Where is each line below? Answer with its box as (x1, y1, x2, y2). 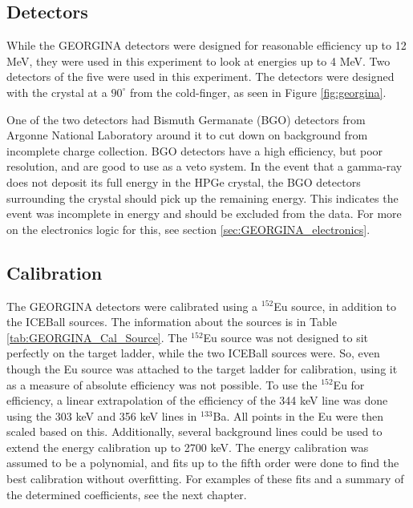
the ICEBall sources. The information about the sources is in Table (6, 313, 337, 330)
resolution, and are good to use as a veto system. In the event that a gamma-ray (6, 158, 403, 175)
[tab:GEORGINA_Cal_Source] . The (6, 329, 188, 345)
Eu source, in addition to (273, 297, 397, 314)
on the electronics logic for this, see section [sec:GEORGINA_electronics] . (6, 220, 370, 237)
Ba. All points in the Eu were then (213, 407, 383, 424)
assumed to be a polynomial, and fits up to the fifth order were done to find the (6, 454, 399, 471)
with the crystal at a (6, 83, 107, 100)
